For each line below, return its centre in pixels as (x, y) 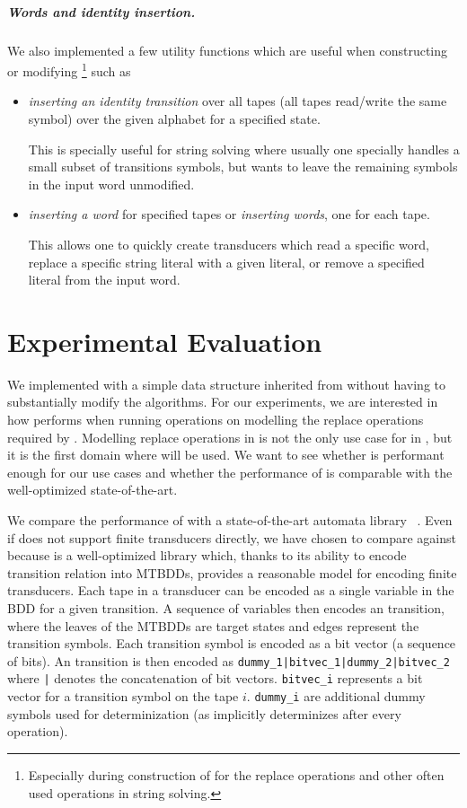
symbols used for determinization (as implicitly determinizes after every (204, 713)
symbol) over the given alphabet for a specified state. (174, 119)
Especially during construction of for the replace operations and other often (236, 774)
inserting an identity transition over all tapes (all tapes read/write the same (238, 101)
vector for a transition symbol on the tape (123, 696)
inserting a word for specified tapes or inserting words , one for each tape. (229, 214)
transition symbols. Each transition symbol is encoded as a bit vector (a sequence (232, 643)
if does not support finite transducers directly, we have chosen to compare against (232, 537)
